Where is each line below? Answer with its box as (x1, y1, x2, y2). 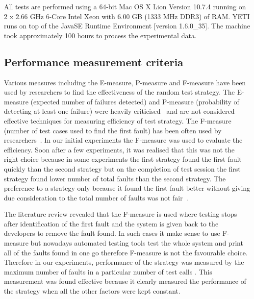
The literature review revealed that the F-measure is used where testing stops (4, 209, 237, 219)
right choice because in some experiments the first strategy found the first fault (4, 154, 242, 164)
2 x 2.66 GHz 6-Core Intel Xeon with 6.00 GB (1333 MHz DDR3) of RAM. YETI (4, 11, 250, 21)
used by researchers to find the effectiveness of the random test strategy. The (4, 87, 235, 97)
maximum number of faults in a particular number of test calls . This (4, 266, 212, 276)
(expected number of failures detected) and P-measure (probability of (30, 96, 239, 106)
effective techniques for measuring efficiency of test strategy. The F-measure (4, 115, 231, 125)
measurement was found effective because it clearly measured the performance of (4, 276, 246, 286)
